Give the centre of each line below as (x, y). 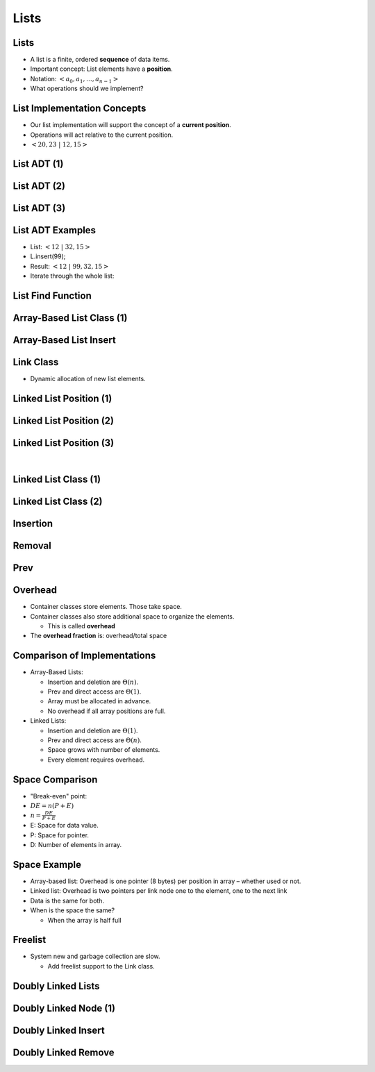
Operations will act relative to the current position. (102, 135)
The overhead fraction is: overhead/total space (99, 636)
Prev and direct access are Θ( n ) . (95, 740)
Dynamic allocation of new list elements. (88, 379)
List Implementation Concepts (80, 109)
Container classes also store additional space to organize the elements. (132, 616)
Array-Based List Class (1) (70, 318)
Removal (32, 546)
